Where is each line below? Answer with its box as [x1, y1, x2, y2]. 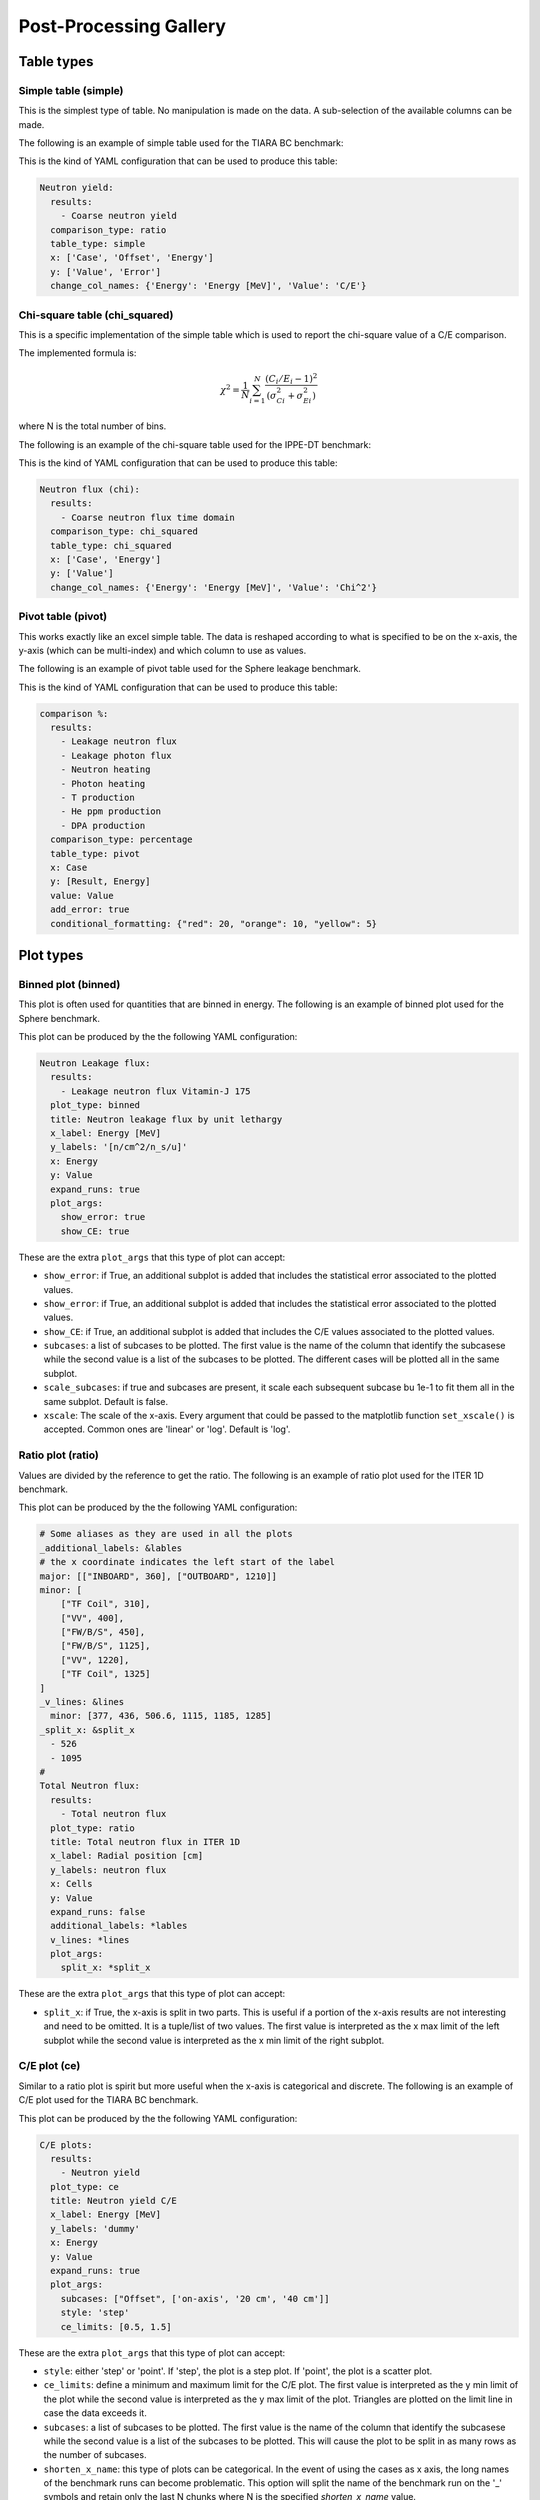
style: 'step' [60, 2307, 130, 2319]
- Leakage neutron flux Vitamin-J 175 [60, 1085, 251, 1097]
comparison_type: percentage [50, 834, 194, 845]
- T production [60, 792, 135, 804]
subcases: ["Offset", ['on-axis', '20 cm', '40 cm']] [60, 2293, 330, 2304]
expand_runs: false [50, 1906, 146, 1917]
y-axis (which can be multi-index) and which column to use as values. [18, 644, 307, 656]
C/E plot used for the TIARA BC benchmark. [18, 2094, 199, 2106]
